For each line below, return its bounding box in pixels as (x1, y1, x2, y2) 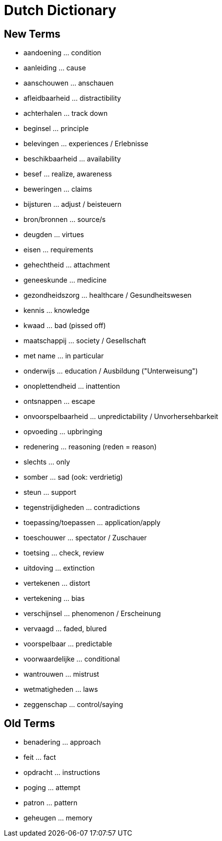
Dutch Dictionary (4, 2, 116, 19)
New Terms (4, 27, 61, 40)
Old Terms (4, 717, 55, 730)
